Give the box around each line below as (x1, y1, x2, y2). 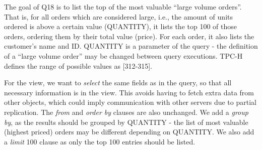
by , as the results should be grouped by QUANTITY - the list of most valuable (4, 116, 248, 127)
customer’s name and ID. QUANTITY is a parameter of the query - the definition (4, 41, 258, 51)
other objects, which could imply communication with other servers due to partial (4, 97, 256, 107)
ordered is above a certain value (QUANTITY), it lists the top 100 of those (4, 21, 237, 32)
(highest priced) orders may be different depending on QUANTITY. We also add (4, 126, 254, 137)
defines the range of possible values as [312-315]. (4, 60, 153, 71)
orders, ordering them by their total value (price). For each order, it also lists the (4, 31, 254, 41)
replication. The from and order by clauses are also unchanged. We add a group (4, 106, 248, 117)
